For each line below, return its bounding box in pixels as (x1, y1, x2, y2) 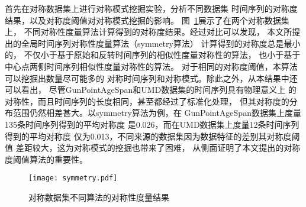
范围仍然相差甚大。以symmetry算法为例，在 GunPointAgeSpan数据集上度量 (12, 106, 301, 119)
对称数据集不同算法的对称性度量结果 (28, 190, 169, 203)
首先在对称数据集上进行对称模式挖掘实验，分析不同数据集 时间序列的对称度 (5, 2, 298, 14)
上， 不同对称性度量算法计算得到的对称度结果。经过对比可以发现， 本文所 (5, 25, 292, 38)
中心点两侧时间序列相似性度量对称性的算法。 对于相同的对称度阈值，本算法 (5, 60, 298, 72)
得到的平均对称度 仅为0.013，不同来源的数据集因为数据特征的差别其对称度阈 (5, 130, 300, 142)
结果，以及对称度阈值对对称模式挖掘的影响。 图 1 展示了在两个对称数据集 (5, 14, 289, 26)
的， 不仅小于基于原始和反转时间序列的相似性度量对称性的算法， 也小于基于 (5, 48, 301, 61)
